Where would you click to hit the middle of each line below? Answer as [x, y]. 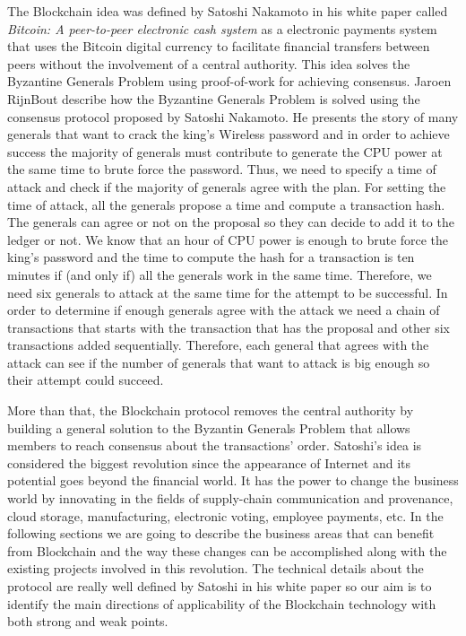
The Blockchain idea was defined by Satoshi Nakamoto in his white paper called [228, 11]
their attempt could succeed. [86, 380]
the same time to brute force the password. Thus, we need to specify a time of [222, 169]
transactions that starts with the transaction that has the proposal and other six [229, 327]
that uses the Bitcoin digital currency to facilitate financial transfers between [219, 46]
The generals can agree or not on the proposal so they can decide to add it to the [231, 222]
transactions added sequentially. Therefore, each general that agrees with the [218, 345]
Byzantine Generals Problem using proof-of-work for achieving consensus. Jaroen [229, 81]
